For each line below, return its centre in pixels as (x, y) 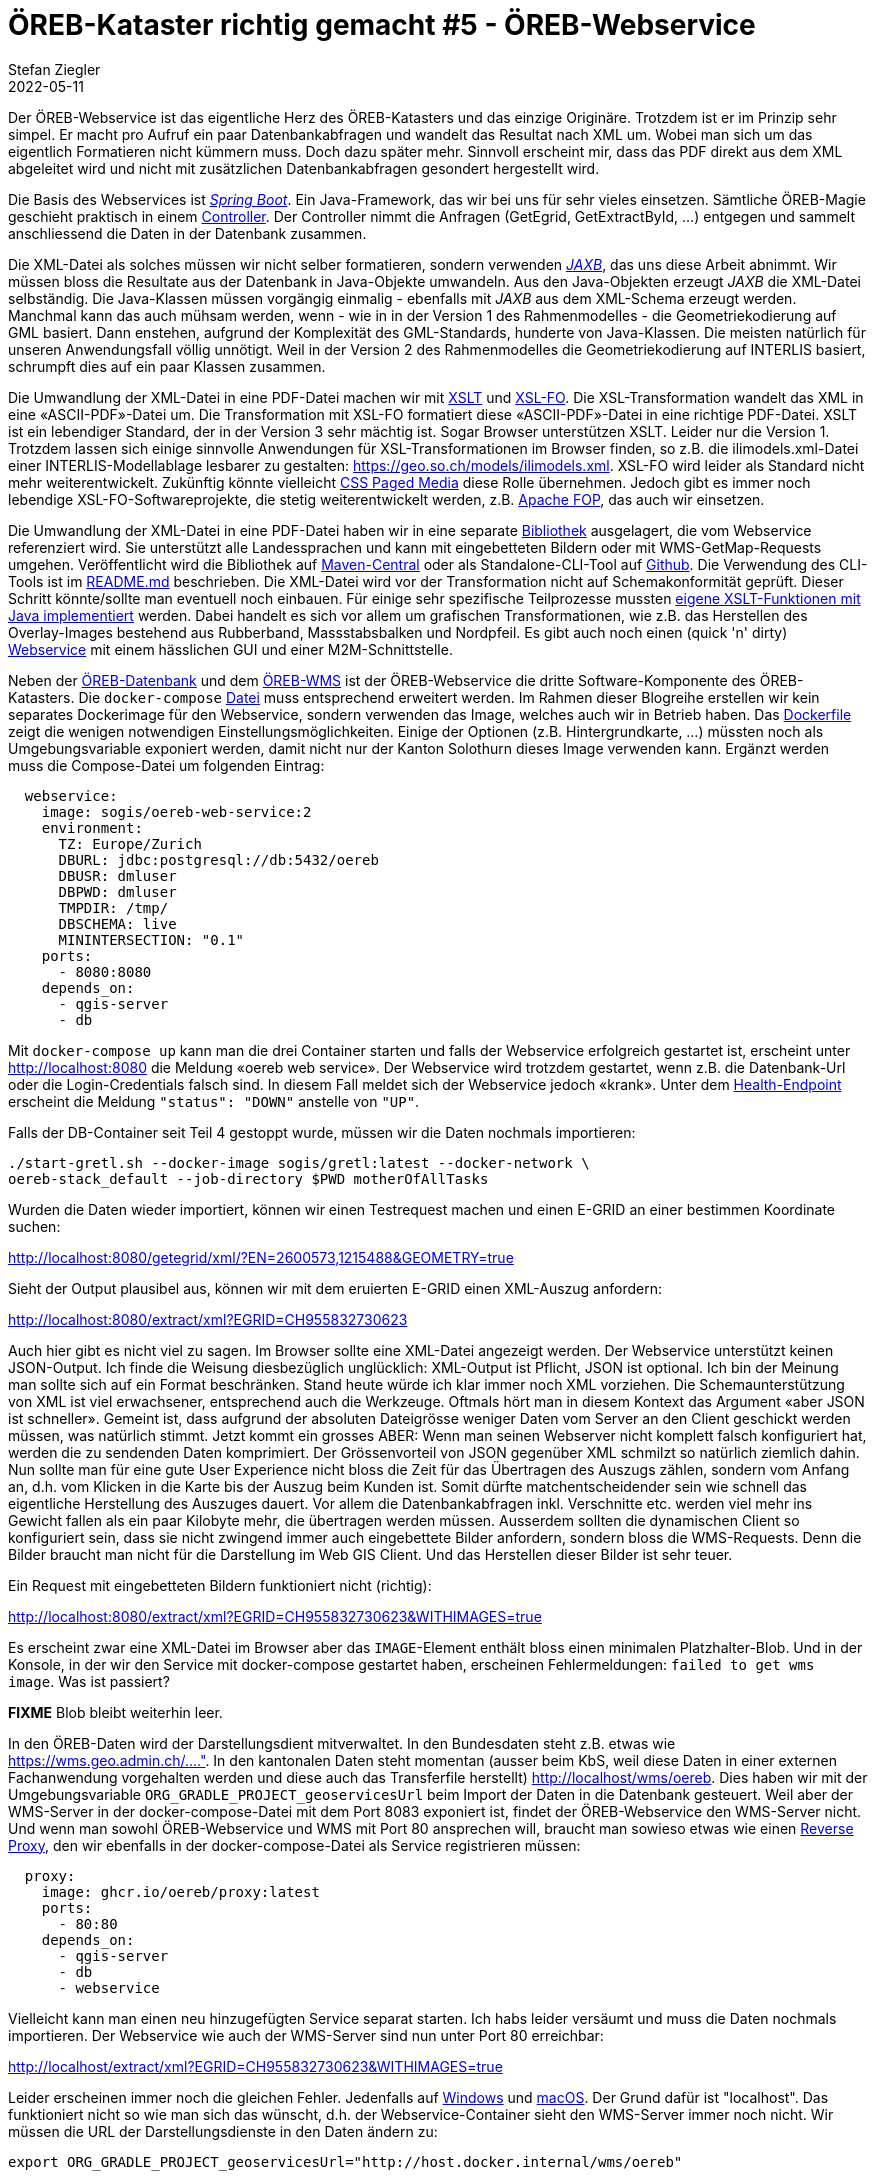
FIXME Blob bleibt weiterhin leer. (115, 1712)
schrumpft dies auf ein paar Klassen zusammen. (167, 366)
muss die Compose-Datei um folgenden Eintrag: (166, 765)
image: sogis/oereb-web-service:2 (176, 811)
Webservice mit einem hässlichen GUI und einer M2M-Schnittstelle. (230, 649)
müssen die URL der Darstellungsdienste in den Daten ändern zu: (223, 2131)
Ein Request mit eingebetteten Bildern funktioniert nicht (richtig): (220, 1585)
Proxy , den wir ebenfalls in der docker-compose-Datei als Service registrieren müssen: (294, 1845)
